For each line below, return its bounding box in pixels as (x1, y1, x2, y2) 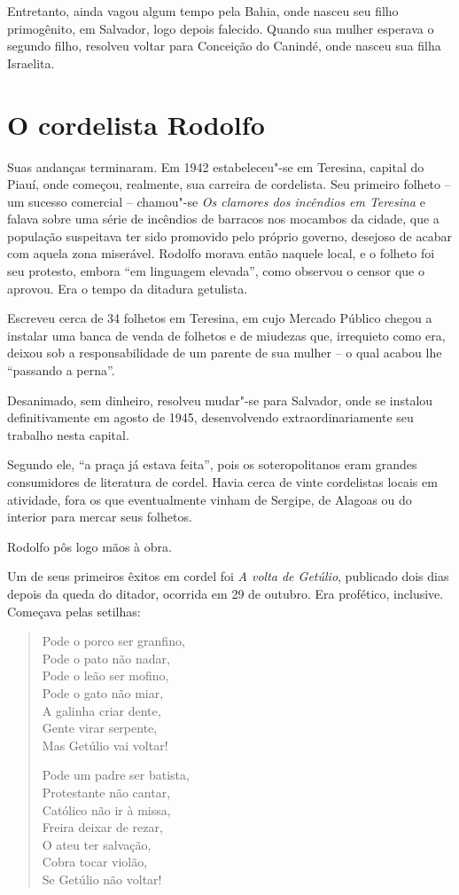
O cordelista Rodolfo (7, 106, 265, 142)
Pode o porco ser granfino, (42, 632, 185, 650)
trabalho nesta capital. (7, 425, 129, 444)
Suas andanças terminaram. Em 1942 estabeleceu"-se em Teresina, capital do (7, 157, 424, 176)
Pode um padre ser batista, (42, 765, 190, 784)
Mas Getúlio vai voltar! (42, 735, 168, 754)
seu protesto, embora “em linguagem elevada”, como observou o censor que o (7, 262, 424, 280)
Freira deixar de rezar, (42, 818, 163, 836)
